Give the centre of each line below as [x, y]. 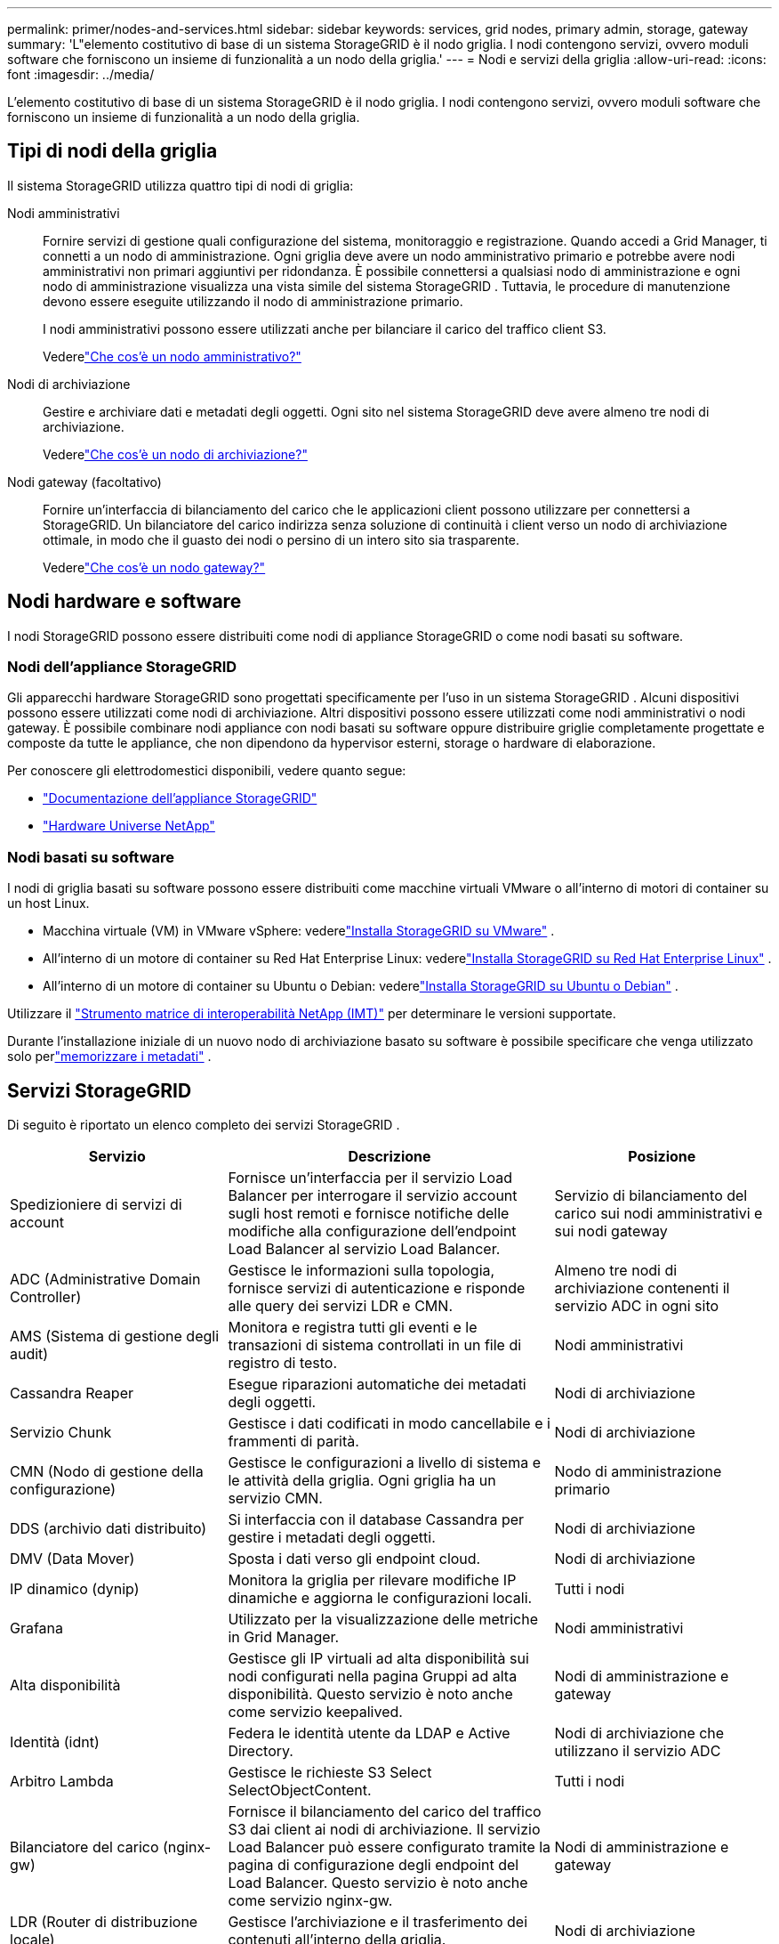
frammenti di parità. [293, 1442]
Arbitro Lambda [62, 1782]
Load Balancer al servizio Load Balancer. [364, 1249]
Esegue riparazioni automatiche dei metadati [377, 1385]
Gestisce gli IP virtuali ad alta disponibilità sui [378, 1659]
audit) [29, 1354]
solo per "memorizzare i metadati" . [109, 1057]
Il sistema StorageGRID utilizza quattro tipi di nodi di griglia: [181, 185]
